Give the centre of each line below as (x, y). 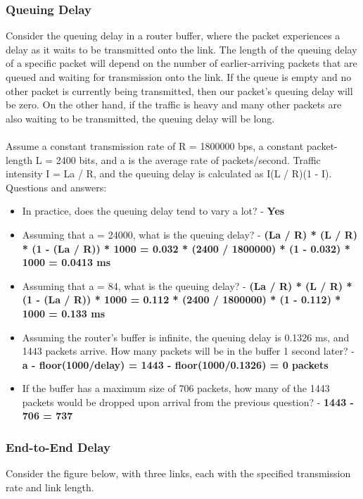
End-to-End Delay (58, 447)
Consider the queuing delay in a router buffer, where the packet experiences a (173, 36)
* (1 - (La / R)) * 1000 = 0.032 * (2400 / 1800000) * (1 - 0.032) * (186, 248)
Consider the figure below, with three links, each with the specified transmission (178, 473)
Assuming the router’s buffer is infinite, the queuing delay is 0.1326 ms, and (186, 337)
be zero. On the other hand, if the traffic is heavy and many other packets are (174, 105)
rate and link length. (50, 487)
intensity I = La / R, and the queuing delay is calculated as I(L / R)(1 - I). (169, 173)
